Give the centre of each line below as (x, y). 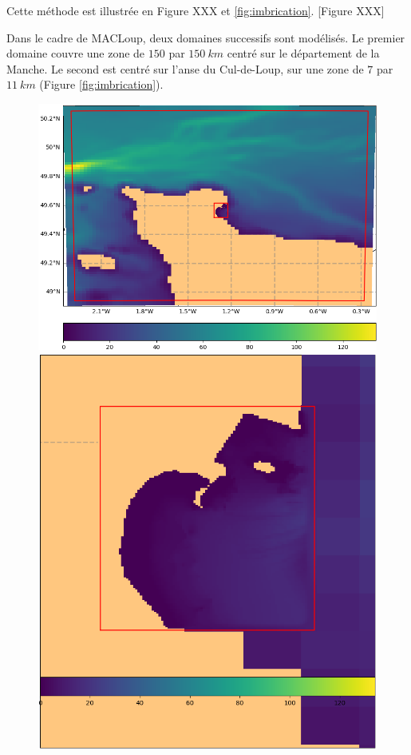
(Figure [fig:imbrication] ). (101, 84)
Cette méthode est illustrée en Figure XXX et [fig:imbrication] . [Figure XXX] (196, 10)
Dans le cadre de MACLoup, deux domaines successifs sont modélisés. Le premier (206, 37)
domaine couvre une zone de (76, 53)
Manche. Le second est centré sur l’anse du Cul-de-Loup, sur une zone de (185, 68)
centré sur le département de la (303, 53)
